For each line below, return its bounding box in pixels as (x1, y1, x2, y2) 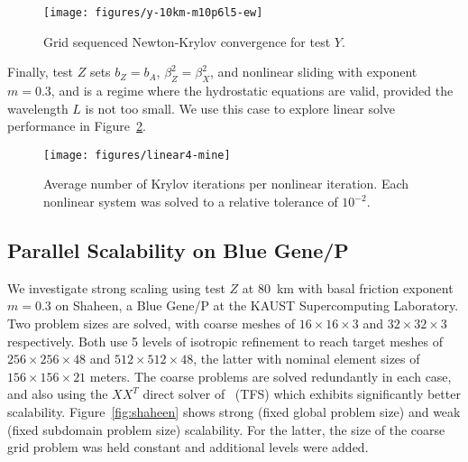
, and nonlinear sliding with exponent (210, 62, 418, 81)
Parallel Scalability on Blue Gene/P (7, 236, 349, 264)
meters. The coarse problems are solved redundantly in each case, (89, 366, 452, 385)
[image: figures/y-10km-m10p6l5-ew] (43, 6, 263, 19)
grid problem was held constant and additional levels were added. (7, 438, 369, 457)
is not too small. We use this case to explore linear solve (85, 98, 396, 117)
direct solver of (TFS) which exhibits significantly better (142, 384, 461, 403)
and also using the (7, 384, 108, 403)
